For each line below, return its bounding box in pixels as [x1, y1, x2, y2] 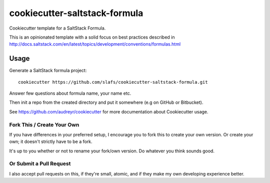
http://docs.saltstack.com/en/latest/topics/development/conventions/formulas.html [9, 41, 181, 47]
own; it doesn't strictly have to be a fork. [9, 138, 92, 145]
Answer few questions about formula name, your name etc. [9, 90, 131, 96]
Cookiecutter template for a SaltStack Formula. [9, 25, 106, 31]
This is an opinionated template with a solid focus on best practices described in [9, 34, 175, 40]
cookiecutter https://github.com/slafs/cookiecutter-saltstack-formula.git [18, 79, 208, 85]
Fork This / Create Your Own [9, 121, 79, 128]
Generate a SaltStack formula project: [9, 68, 87, 74]
